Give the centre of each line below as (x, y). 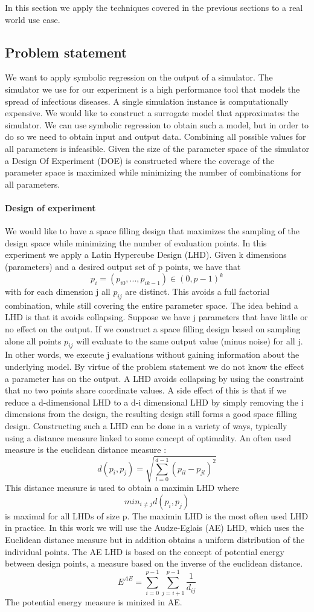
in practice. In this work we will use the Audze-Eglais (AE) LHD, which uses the (155, 528)
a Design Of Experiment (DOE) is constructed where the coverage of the (140, 160)
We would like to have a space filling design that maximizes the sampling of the (152, 231)
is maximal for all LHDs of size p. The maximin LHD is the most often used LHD (157, 515)
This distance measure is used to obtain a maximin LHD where (122, 488)
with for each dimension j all (58, 291)
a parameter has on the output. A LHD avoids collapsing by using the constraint (155, 378)
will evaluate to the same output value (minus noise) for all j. (190, 341)
